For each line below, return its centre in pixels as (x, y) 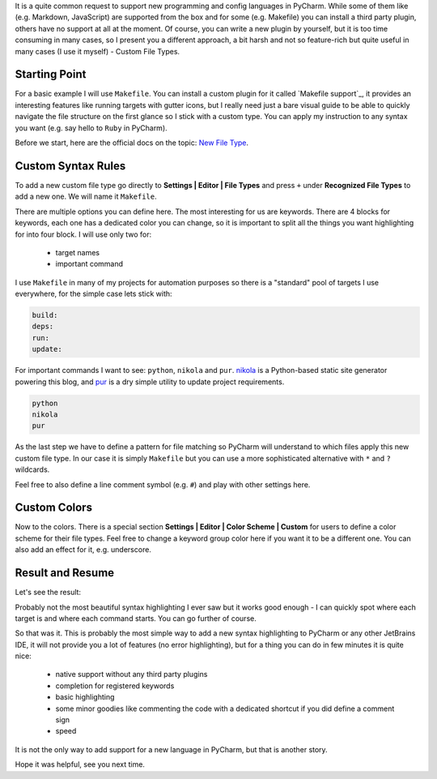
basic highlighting (85, 697)
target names (78, 252)
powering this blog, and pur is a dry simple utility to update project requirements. (150, 382)
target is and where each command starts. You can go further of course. (136, 618)
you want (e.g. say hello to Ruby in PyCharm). (91, 128)
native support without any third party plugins (132, 674)
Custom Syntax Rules (70, 166)
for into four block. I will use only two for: (83, 234)
